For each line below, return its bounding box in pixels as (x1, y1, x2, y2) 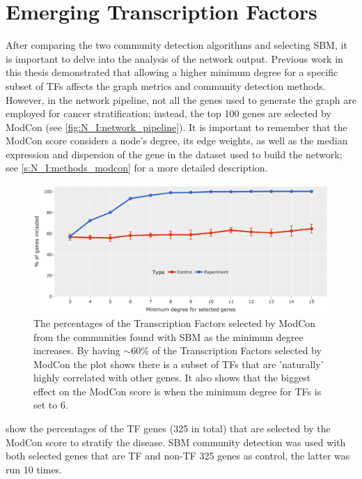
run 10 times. (6, 462, 63, 476)
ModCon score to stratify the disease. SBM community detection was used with (6, 434, 346, 449)
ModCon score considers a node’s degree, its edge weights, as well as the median (6, 133, 348, 148)
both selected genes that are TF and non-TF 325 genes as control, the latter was (6, 448, 350, 463)
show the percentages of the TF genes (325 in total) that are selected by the (6, 421, 331, 436)
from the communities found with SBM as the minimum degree (33, 329, 304, 344)
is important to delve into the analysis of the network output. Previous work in (6, 51, 343, 66)
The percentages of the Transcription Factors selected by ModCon (33, 315, 316, 330)
